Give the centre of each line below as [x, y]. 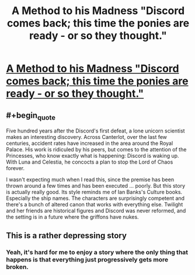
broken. [18, 267]
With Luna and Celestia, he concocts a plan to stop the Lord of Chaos [90, 162]
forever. [15, 168]
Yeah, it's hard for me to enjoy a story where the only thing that [97, 252]
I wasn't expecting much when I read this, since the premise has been [90, 179]
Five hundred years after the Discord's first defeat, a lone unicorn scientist [95, 131]
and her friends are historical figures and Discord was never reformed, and [96, 211]
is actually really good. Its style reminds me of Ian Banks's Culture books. [94, 192]
